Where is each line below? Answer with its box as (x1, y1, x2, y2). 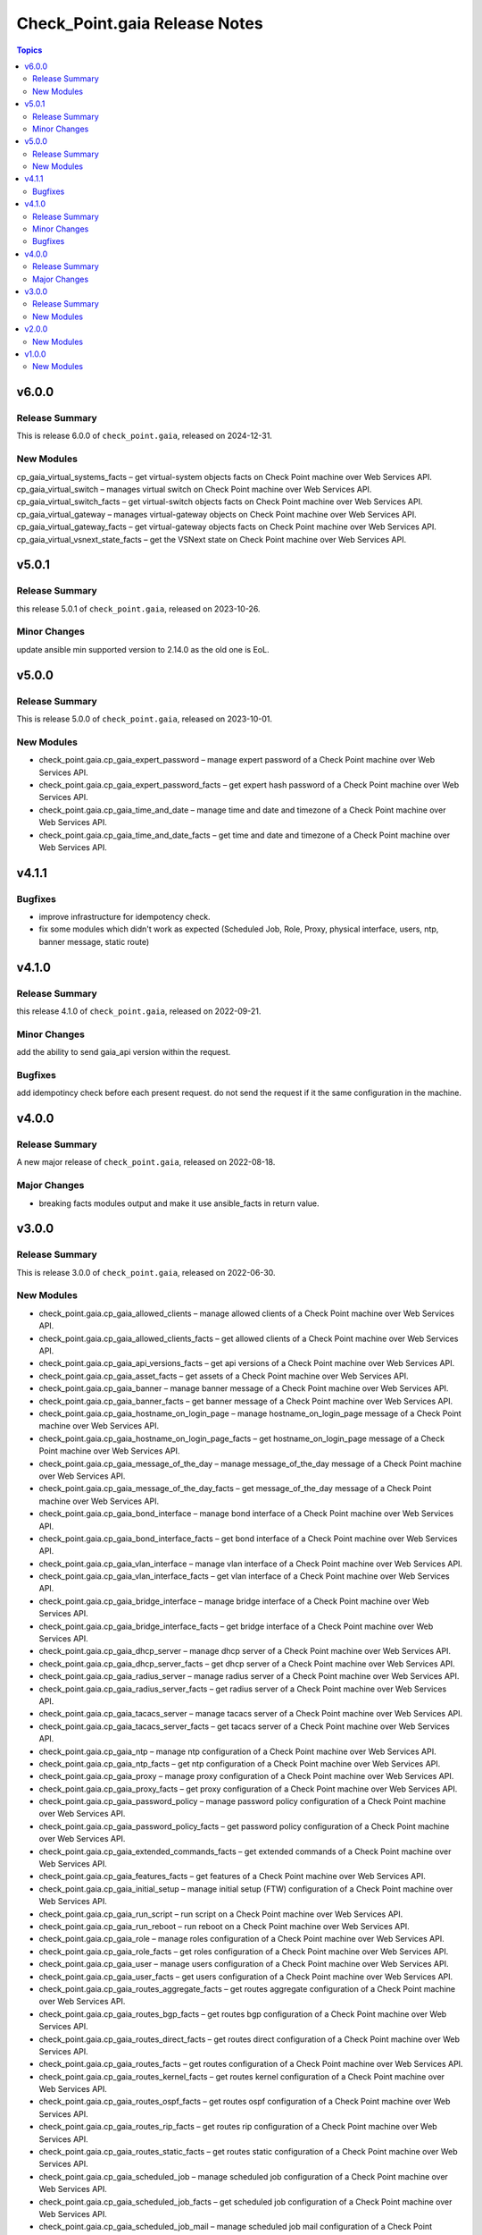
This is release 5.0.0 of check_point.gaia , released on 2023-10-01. (16, 713, 272, 724)
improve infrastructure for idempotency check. (38, 912, 211, 923)
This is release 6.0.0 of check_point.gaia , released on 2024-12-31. (16, 430, 272, 442)
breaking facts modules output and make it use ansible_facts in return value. (38, 1198, 320, 1209)
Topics (16, 45, 43, 55)
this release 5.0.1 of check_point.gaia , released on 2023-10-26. (16, 603, 261, 614)
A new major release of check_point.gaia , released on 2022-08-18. (16, 1157, 276, 1168)
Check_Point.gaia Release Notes (16, 13, 263, 33)
